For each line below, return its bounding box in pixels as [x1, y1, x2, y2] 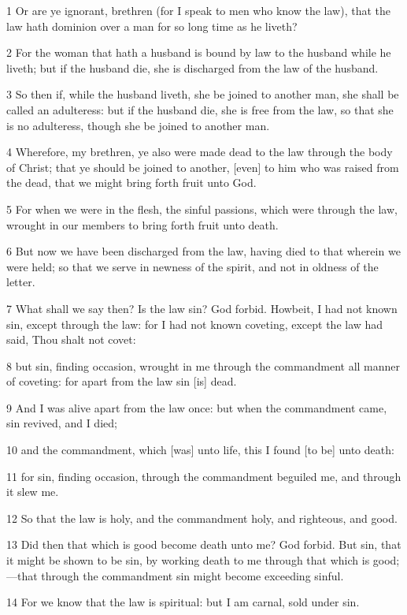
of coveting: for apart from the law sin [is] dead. [6, 373, 237, 389]
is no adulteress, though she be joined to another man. [6, 117, 270, 133]
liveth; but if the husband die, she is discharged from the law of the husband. [6, 59, 379, 76]
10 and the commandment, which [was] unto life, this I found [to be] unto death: [6, 442, 394, 458]
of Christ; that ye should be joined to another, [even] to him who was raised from [6, 158, 399, 175]
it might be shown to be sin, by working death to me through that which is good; [6, 552, 400, 568]
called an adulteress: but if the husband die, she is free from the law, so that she [6, 101, 394, 117]
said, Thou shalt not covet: [6, 331, 136, 348]
